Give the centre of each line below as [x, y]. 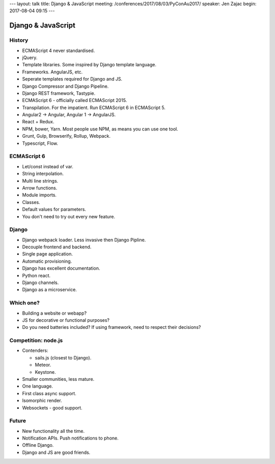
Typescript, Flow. [40, 143]
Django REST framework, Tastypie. [59, 93]
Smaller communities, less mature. [58, 379]
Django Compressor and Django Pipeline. [65, 86]
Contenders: [35, 351]
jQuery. [30, 57]
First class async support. [49, 393]
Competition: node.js [36, 341]
